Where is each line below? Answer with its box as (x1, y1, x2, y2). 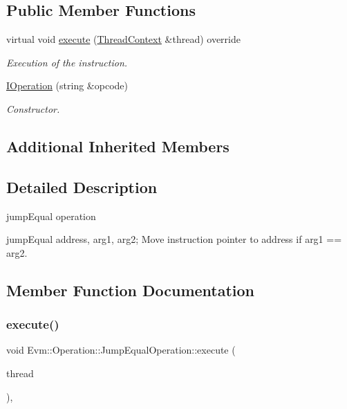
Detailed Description (6, 176, 158, 197)
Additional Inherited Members (6, 135, 229, 156)
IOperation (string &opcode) (6, 78, 128, 93)
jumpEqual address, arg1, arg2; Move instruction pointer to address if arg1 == (6, 232, 342, 246)
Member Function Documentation (6, 279, 255, 300)
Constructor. (6, 101, 60, 116)
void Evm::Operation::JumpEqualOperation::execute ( (6, 343, 236, 357)
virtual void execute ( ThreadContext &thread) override (6, 32, 241, 46)
